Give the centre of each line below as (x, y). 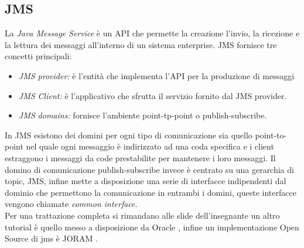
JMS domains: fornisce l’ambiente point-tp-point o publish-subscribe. (143, 115)
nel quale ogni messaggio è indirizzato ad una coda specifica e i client (150, 146)
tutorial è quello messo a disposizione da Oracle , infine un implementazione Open (152, 227)
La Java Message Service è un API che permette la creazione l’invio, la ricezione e (152, 33)
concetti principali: (38, 56)
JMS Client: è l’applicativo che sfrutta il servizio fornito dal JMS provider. (153, 95)
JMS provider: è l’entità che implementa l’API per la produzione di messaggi (156, 75)
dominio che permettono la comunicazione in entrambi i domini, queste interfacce (151, 192)
